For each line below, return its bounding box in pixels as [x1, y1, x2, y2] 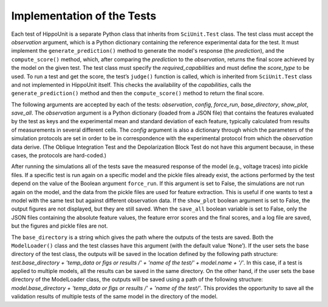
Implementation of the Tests [11, 9, 157, 22]
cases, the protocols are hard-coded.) [11, 152, 106, 159]
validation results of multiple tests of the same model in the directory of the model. [11, 293, 218, 300]
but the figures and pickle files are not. [11, 222, 108, 230]
